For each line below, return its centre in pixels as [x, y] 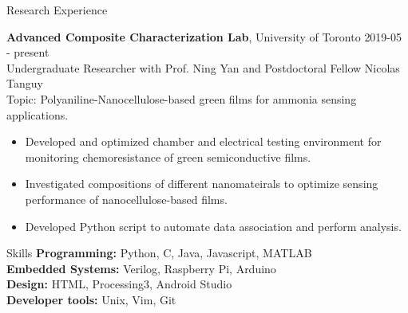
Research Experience [57, 10]
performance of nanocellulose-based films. [126, 199]
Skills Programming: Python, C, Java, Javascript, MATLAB [159, 253]
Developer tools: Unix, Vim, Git [91, 299]
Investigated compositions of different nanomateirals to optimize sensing [202, 184]
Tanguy [25, 83]
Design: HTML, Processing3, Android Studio [119, 284]
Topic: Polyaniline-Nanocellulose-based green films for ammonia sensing [182, 98]
